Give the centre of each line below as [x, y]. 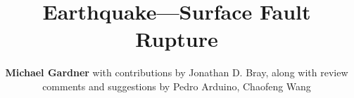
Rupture [177, 39]
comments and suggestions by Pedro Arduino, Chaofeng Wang [177, 86]
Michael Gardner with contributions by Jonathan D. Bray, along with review [177, 72]
